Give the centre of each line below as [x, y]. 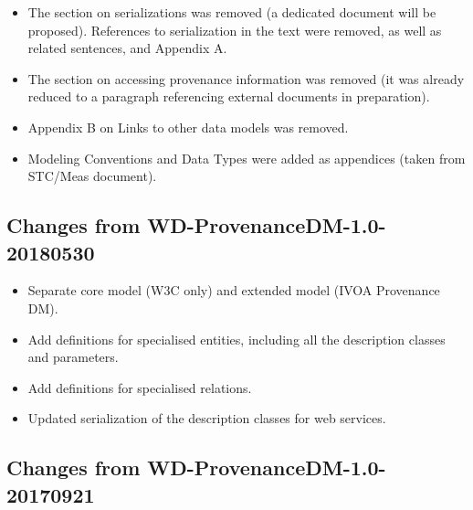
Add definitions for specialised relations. [140, 387]
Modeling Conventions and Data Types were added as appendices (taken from [247, 158]
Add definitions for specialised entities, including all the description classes [236, 339]
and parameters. [73, 357]
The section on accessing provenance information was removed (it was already [246, 78]
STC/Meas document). [92, 176]
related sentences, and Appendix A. [127, 48]
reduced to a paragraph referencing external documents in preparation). [229, 96]
